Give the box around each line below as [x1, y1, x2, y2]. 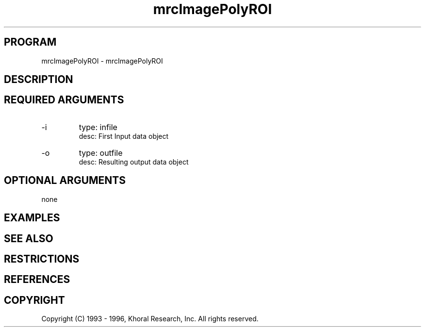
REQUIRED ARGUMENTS [4, 94, 124, 106]
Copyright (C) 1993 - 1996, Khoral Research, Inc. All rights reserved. [41, 314, 259, 323]
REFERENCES [4, 273, 70, 286]
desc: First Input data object [79, 132, 169, 140]
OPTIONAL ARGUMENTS [4, 174, 126, 187]
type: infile [79, 122, 117, 132]
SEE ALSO [4, 232, 53, 245]
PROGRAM [4, 36, 57, 49]
